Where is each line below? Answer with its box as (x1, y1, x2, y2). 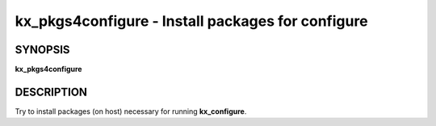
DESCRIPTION (15, 85, 88, 99)
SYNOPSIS (15, 43, 70, 57)
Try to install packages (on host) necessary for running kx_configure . (15, 106, 247, 116)
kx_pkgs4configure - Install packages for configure (15, 12, 368, 30)
